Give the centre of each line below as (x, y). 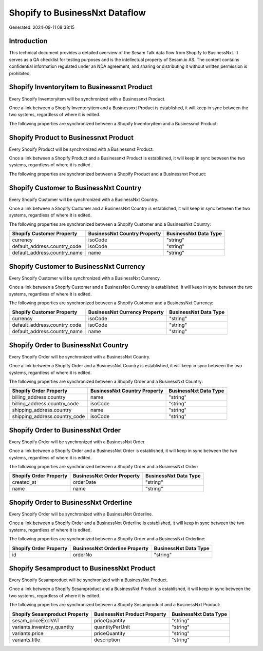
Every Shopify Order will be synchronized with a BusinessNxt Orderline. (81, 514)
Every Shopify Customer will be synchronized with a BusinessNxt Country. (84, 199)
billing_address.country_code (45, 404)
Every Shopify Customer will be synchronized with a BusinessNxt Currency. (85, 278)
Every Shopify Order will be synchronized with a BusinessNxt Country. (80, 356)
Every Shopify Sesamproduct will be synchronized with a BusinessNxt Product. (88, 580)
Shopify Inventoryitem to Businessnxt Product (81, 87)
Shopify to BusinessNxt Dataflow (77, 13)
